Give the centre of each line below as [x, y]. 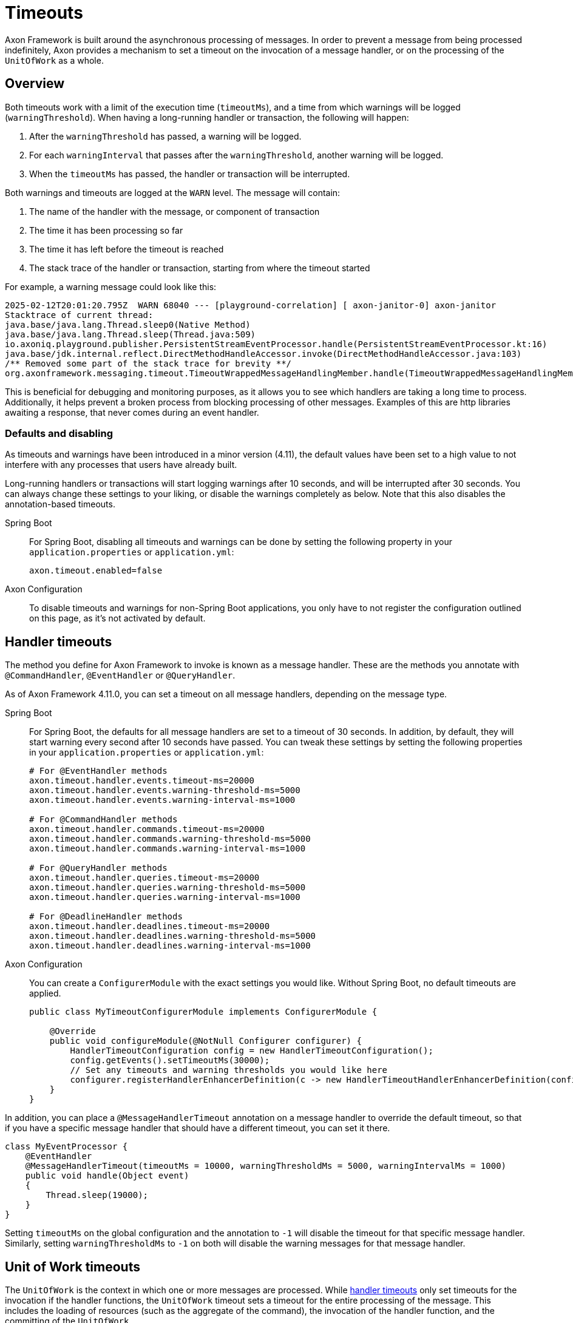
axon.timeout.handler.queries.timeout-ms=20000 [144, 878]
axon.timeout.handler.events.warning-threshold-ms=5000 [165, 790]
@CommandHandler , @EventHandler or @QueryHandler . [120, 675]
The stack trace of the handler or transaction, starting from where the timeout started [200, 268]
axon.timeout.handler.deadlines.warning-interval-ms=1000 [170, 946]
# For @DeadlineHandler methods [106, 917]
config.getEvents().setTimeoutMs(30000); [170, 1061]
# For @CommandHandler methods [103, 820]
